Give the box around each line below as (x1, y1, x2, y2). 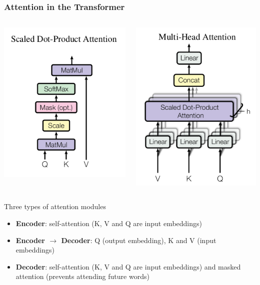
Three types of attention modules (4, 201, 106, 212)
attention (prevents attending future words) (15, 271, 149, 282)
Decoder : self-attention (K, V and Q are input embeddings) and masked (15, 261, 241, 272)
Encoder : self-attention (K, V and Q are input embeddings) (15, 218, 202, 228)
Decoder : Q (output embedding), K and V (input (61, 235, 216, 245)
